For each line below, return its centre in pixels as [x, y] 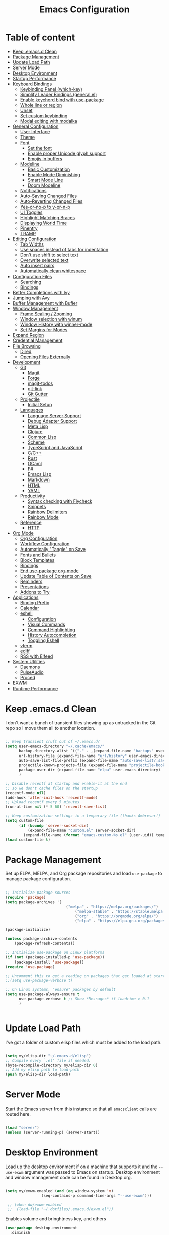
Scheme [36, 442]
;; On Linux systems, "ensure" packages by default [60, 990]
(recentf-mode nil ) [26, 793]
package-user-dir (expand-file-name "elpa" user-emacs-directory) [90, 770]
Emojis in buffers [45, 158]
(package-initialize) [28, 930]
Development [26, 362]
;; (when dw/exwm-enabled [34, 1205]
